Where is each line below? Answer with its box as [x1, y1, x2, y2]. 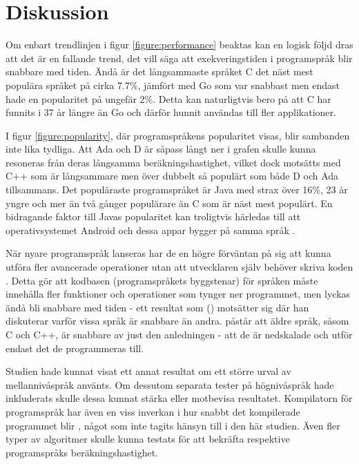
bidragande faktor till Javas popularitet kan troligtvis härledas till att [6, 209, 301, 224]
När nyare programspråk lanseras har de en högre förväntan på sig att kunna [6, 246, 331, 260]
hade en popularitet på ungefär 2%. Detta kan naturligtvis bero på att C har [6, 91, 331, 106]
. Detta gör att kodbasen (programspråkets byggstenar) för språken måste [6, 273, 318, 287]
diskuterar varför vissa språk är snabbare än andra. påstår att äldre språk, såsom [6, 313, 349, 328]
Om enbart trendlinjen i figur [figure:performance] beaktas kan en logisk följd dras [6, 37, 353, 52]
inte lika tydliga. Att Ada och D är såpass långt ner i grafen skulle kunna [6, 142, 316, 156]
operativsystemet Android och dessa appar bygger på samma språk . [6, 222, 295, 237]
